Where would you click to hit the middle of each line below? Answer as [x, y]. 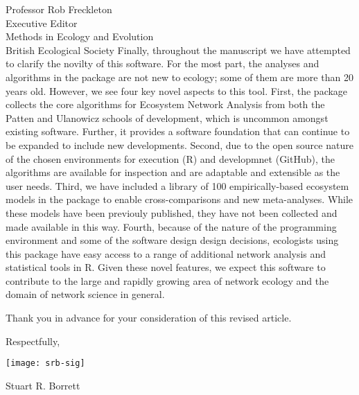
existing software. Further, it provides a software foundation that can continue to [178, 131]
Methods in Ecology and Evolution [80, 36]
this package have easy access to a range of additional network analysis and [166, 253]
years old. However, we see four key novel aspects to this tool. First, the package [177, 90]
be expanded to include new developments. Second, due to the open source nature [179, 144]
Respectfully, [33, 341]
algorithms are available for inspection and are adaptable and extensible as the [173, 172]
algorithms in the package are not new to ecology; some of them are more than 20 [179, 77]
